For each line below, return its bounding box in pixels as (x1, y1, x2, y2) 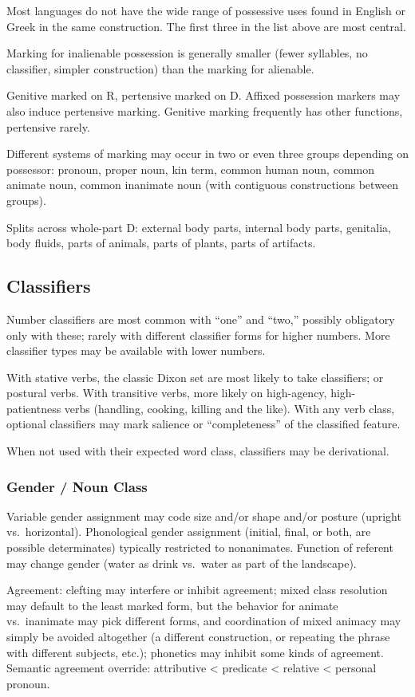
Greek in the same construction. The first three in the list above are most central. (6, 18, 406, 34)
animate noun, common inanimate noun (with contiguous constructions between (6, 176, 399, 193)
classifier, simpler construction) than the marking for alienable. (6, 60, 314, 77)
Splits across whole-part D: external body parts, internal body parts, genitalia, (6, 219, 391, 235)
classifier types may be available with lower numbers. (6, 342, 266, 359)
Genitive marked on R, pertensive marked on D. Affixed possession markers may (6, 87, 401, 104)
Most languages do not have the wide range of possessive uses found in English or (6, 2, 405, 18)
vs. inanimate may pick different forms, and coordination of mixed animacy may (6, 612, 401, 629)
